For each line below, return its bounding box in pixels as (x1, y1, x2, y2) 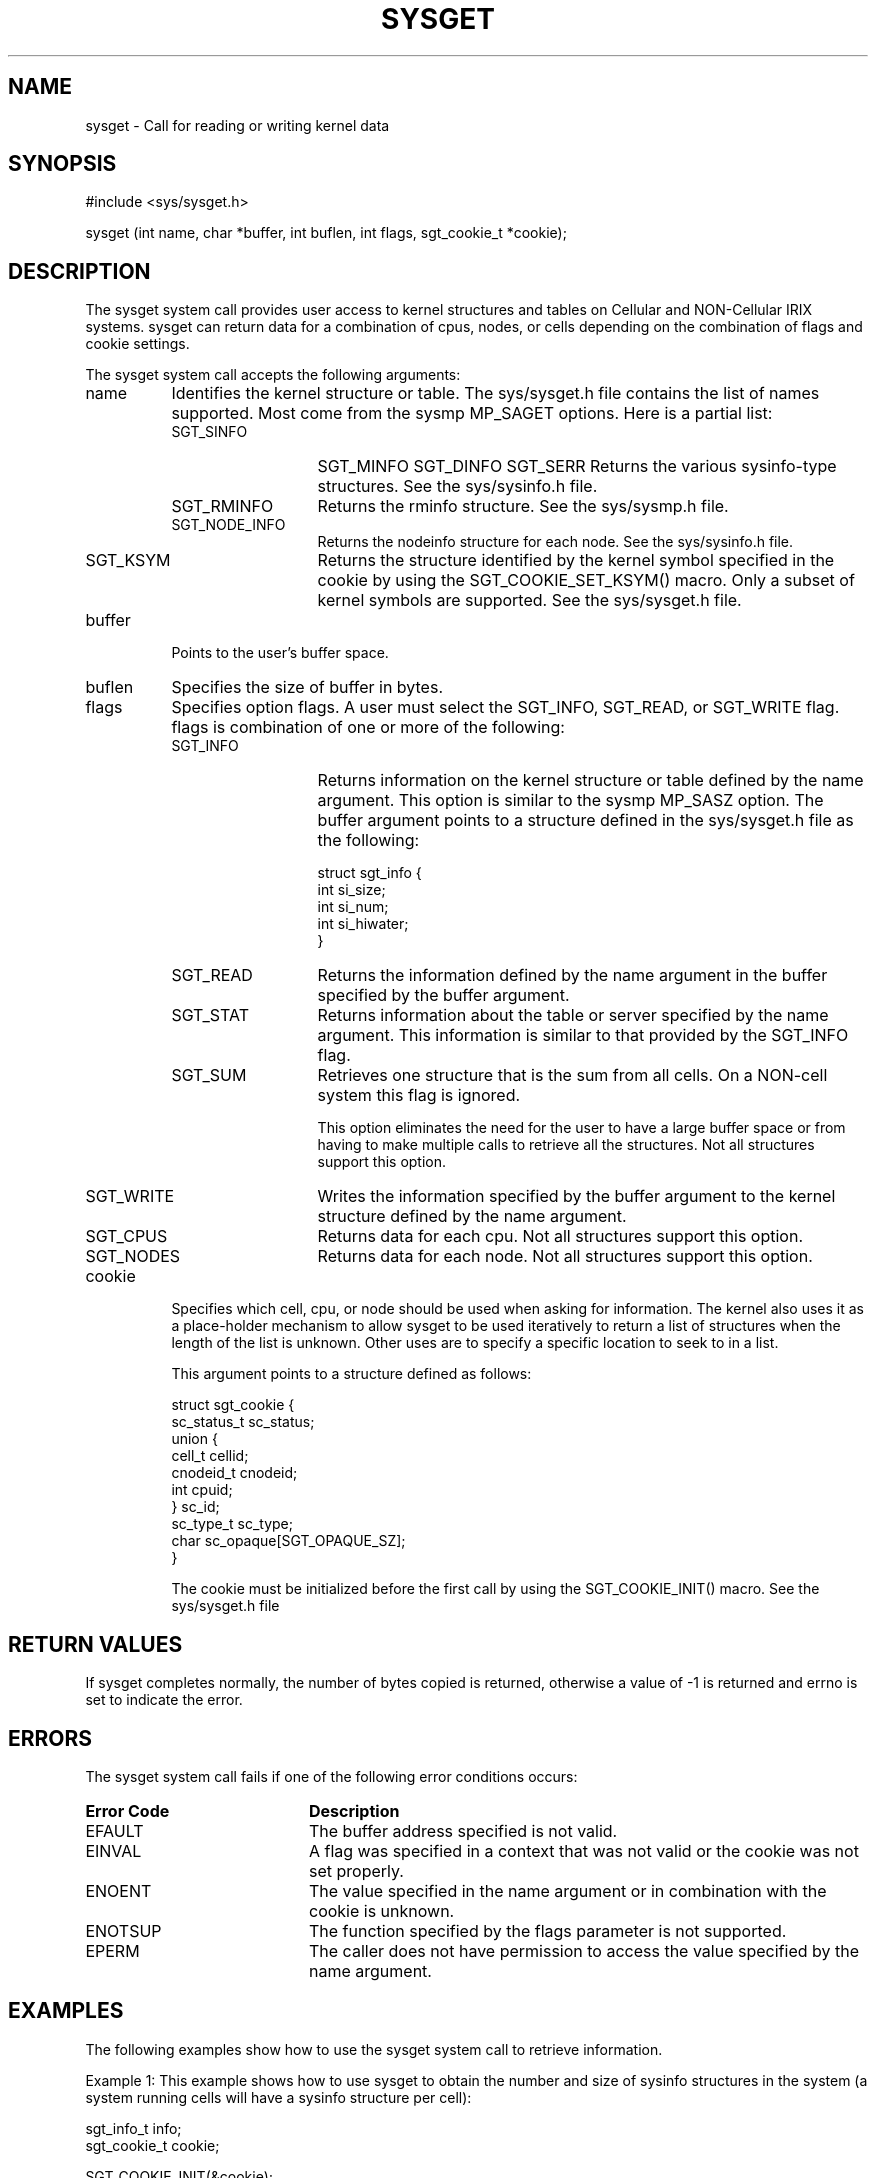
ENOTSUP (85, 1920, 162, 1941)
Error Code (85, 1800, 170, 1821)
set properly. (308, 1860, 404, 1881)
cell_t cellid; (171, 1447, 249, 1465)
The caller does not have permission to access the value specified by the (308, 1940, 859, 1961)
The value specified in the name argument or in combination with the (308, 1880, 827, 1901)
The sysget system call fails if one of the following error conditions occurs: (85, 1767, 578, 1785)
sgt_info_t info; (85, 2119, 182, 2137)
